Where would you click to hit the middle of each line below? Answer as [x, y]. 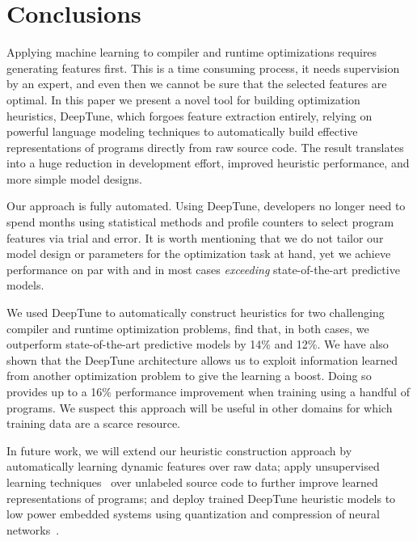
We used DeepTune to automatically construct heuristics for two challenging [196, 313]
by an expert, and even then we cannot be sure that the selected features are [197, 84]
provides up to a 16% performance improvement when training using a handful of [208, 391]
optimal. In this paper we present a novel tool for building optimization [183, 99]
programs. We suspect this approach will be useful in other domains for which [200, 407]
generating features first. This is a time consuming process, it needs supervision [203, 68]
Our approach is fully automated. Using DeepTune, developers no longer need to [206, 206]
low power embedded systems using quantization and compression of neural [193, 514]
